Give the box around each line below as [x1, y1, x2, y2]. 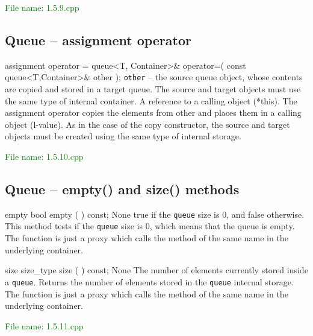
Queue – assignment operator [5, 30, 191, 49]
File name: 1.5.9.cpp [5, 1, 79, 13]
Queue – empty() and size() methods [5, 180, 240, 198]
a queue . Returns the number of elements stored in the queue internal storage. [5, 275, 294, 288]
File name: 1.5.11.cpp [5, 319, 84, 332]
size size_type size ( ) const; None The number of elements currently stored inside [5, 264, 308, 276]
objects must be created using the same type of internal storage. [5, 130, 241, 142]
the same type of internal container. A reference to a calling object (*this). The [5, 94, 297, 107]
